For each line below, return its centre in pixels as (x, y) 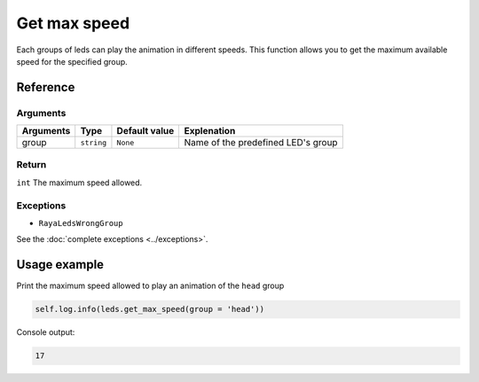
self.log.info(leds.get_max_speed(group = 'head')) (150, 309)
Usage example (60, 265)
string (94, 142)
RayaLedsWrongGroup (81, 223)
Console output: (46, 332)
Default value (145, 131)
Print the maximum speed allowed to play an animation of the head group (150, 286)
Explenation (210, 131)
